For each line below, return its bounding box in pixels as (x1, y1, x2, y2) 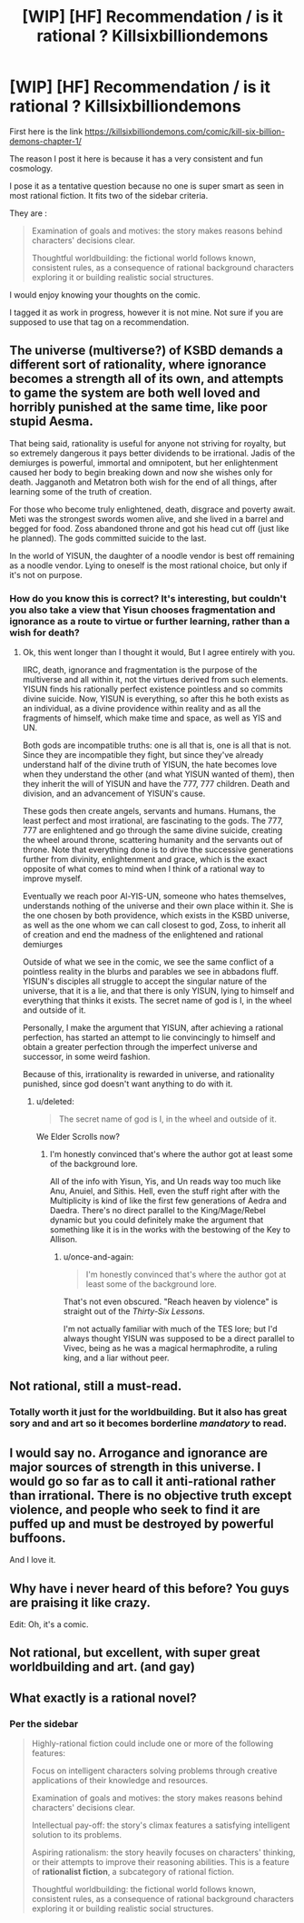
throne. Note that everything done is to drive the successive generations (22, 844, 294, 855)
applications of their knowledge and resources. (31, 1775, 209, 1786)
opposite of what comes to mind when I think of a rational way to (22, 864, 266, 875)
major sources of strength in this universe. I (9, 1459, 261, 1475)
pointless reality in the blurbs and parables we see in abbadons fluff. (22, 966, 279, 977)
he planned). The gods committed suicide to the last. (9, 533, 207, 544)
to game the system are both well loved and (9, 386, 260, 401)
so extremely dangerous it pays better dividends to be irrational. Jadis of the (9, 447, 296, 458)
